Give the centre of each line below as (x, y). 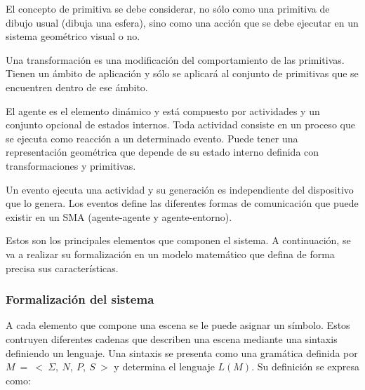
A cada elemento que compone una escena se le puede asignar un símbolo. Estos (178, 325)
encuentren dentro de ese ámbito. (77, 87)
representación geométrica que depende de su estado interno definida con (162, 152)
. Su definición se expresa (305, 367)
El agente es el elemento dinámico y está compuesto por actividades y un (163, 110)
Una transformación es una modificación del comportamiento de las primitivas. (175, 59)
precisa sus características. (62, 268)
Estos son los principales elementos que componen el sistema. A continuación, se (178, 240)
